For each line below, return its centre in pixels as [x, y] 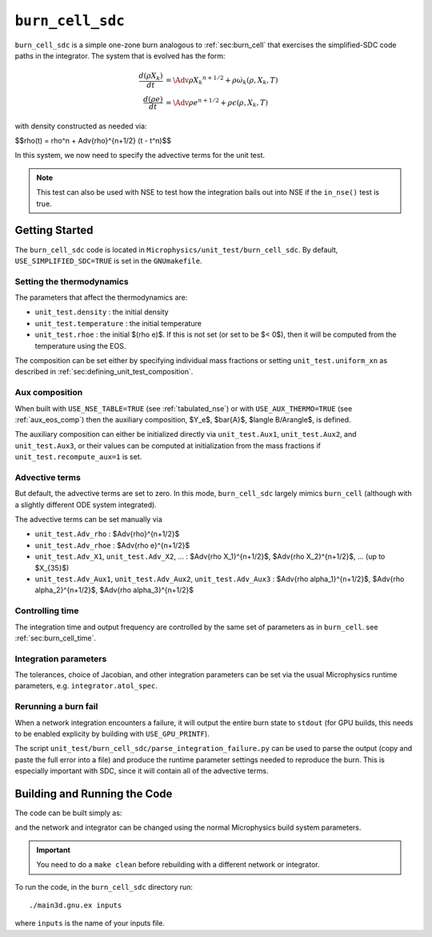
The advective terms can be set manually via [89, 519]
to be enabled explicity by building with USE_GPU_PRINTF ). [112, 733]
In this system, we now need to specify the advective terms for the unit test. [140, 155]
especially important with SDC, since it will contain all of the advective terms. [142, 771]
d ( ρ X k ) [151, 77]
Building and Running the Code [94, 794]
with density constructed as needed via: [81, 126]
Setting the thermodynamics [72, 281]
